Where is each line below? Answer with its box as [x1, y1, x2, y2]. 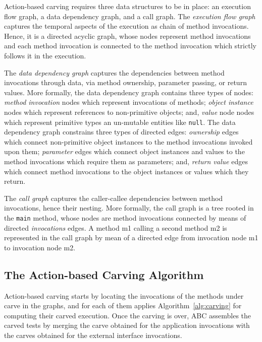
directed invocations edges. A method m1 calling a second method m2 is [4, 222, 227, 233]
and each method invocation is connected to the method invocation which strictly [4, 40, 256, 51]
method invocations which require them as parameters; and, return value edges [4, 156, 248, 166]
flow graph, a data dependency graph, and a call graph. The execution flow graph [4, 11, 255, 21]
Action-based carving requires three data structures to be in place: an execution [4, 1, 251, 11]
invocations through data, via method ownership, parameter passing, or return [4, 77, 247, 88]
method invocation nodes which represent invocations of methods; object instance [4, 97, 253, 107]
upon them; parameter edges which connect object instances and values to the [4, 146, 245, 157]
